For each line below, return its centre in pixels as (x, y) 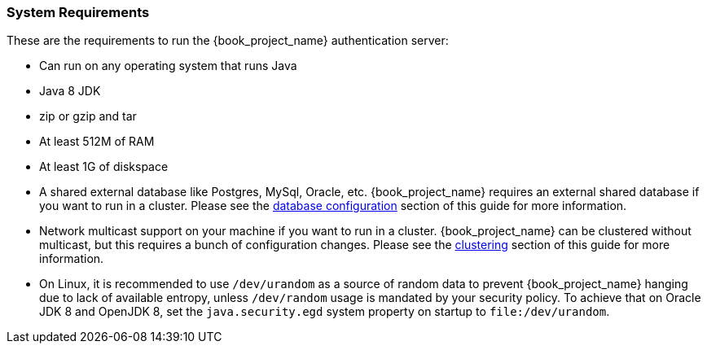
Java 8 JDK (70, 91)
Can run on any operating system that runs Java (168, 66)
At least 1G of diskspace (104, 167)
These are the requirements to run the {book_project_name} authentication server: (228, 41)
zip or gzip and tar (88, 116)
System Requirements (78, 12)
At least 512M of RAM (97, 142)
